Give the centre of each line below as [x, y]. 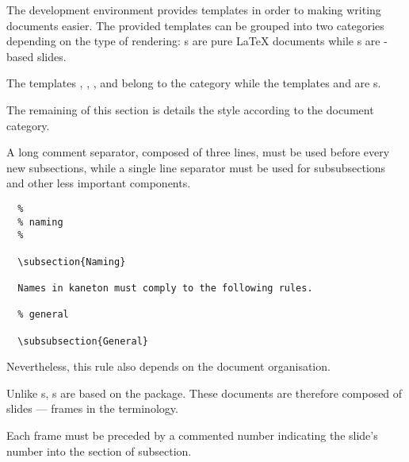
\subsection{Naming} [72, 262]
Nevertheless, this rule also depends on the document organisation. [168, 366]
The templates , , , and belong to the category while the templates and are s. [194, 83]
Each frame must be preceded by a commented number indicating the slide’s [192, 435]
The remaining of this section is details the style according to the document [190, 109]
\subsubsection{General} [83, 341]
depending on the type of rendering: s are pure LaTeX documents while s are [193, 41]
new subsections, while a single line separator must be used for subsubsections [196, 167]
